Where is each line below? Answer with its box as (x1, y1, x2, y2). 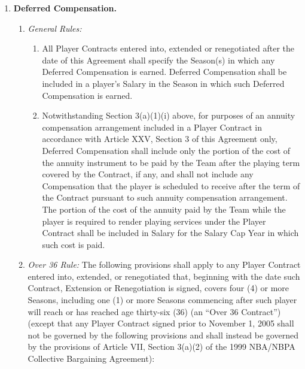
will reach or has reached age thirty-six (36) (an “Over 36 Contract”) (28, 305, 281, 317)
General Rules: (28, 22, 82, 34)
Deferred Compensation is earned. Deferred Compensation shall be (42, 65, 287, 78)
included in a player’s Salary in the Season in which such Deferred (42, 77, 285, 89)
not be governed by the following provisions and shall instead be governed (28, 328, 298, 341)
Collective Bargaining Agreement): (28, 352, 155, 365)
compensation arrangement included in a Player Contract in (42, 120, 262, 133)
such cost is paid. (42, 238, 105, 250)
